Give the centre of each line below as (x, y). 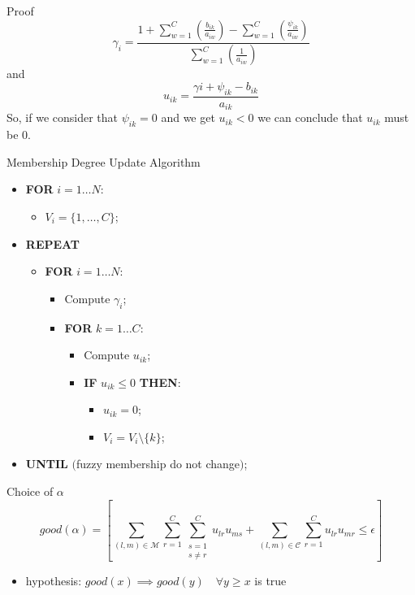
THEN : (160, 382)
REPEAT (53, 243)
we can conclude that (310, 117)
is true (270, 581)
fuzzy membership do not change (158, 464)
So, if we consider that (63, 117)
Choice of (30, 491)
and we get (188, 117)
